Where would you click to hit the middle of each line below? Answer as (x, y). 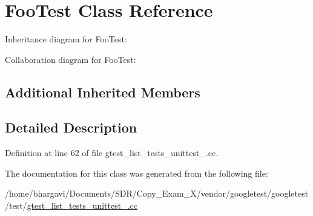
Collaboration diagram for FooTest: (71, 59)
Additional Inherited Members (103, 92)
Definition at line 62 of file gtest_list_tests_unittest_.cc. (112, 153)
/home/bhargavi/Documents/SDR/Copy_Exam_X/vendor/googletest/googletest (157, 193)
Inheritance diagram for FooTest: (66, 39)
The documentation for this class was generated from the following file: (137, 173)
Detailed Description (71, 127)
